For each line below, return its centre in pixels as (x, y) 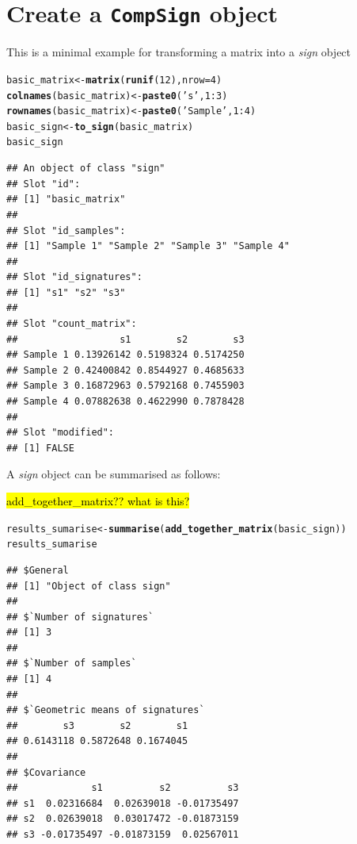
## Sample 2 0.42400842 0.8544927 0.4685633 (125, 370)
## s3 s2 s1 (97, 725)
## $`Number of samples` (72, 664)
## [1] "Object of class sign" (89, 586)
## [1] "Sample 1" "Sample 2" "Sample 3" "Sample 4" (148, 246)
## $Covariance (46, 772)
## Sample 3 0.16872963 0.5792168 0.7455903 (125, 386)
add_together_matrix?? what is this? (98, 501)
